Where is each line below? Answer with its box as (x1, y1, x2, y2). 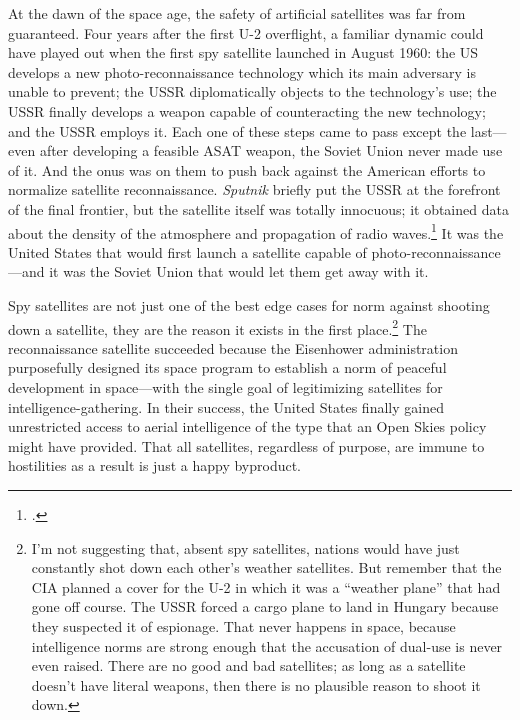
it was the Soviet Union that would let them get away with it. (49, 261, 429, 282)
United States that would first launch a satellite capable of (8, 241, 367, 262)
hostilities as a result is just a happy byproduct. (8, 455, 302, 476)
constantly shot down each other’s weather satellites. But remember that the (31, 557, 502, 578)
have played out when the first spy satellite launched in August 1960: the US (8, 42, 479, 63)
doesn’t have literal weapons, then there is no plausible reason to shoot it (31, 674, 481, 695)
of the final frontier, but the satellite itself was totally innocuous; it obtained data (8, 198, 509, 219)
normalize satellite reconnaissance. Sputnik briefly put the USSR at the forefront (8, 179, 501, 200)
